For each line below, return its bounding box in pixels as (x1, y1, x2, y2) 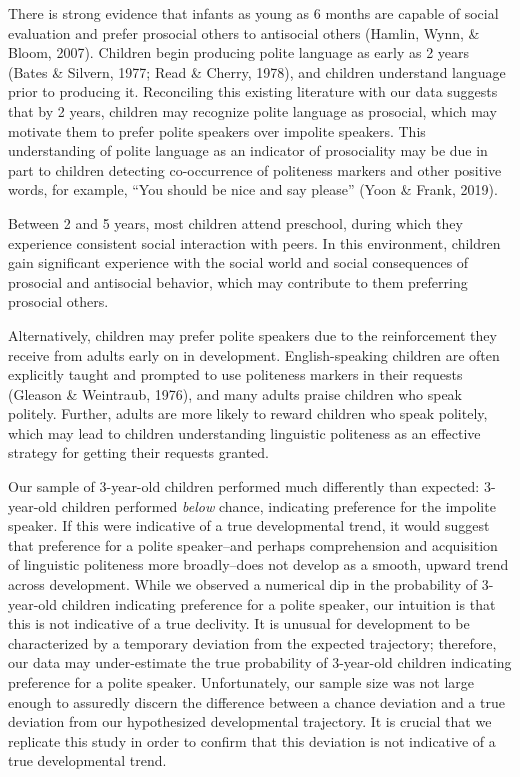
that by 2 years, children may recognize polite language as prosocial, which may (8, 100, 497, 121)
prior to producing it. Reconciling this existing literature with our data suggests (8, 81, 498, 102)
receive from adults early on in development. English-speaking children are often (8, 344, 500, 365)
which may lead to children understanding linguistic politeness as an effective (8, 422, 481, 443)
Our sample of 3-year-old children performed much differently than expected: (8, 476, 480, 497)
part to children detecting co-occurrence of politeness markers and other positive (8, 159, 502, 180)
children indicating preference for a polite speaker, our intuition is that (61, 593, 496, 614)
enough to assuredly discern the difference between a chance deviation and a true (8, 691, 505, 712)
